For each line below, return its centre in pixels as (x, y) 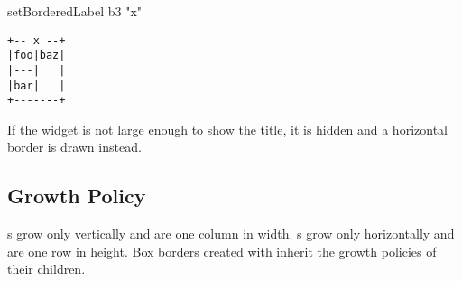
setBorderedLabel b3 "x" (75, 11)
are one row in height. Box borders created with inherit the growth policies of (222, 251)
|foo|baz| (37, 56)
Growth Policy (77, 196)
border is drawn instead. (74, 147)
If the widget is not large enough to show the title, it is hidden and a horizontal (227, 129)
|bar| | (37, 85)
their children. (46, 269)
